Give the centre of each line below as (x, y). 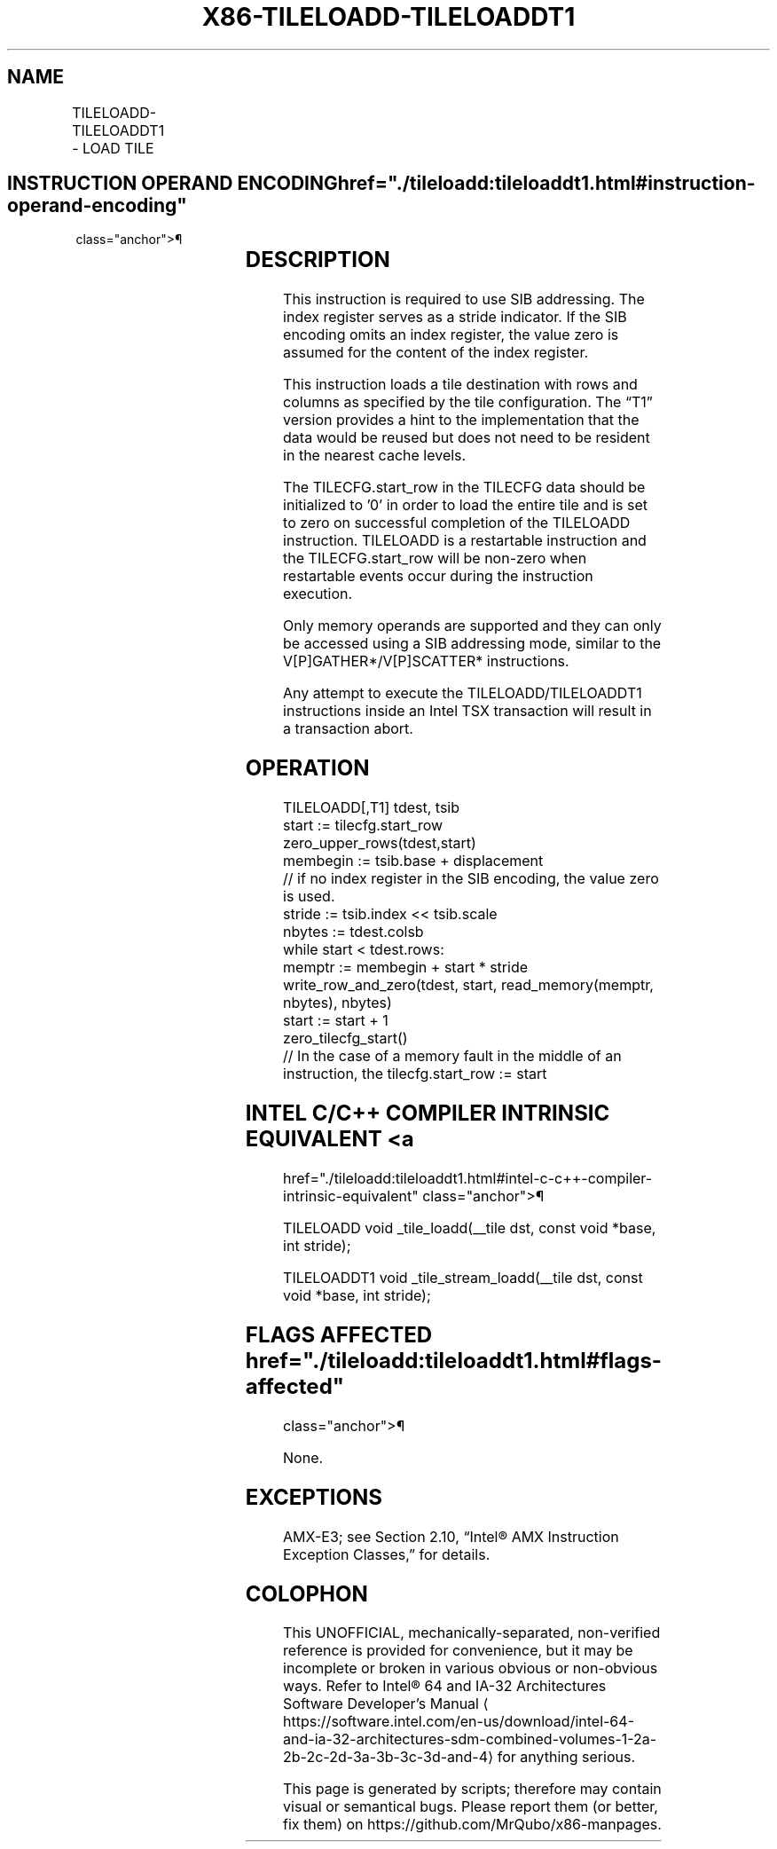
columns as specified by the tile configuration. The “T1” (468, 402)
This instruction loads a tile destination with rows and (460, 385)
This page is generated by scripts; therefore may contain (472, 1789)
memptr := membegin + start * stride (406, 968)
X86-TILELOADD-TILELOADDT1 (388, 17)
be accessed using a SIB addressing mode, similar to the (472, 644)
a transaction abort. (348, 729)
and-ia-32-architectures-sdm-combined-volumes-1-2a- (470, 1739)
